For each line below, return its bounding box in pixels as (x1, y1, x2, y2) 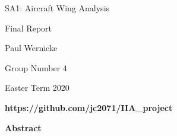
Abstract (5, 121, 42, 134)
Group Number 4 (5, 61, 67, 74)
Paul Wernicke (5, 42, 58, 54)
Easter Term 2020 (5, 81, 69, 94)
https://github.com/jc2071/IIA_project (5, 101, 173, 113)
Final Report (5, 21, 52, 34)
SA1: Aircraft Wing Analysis (5, 2, 110, 14)
